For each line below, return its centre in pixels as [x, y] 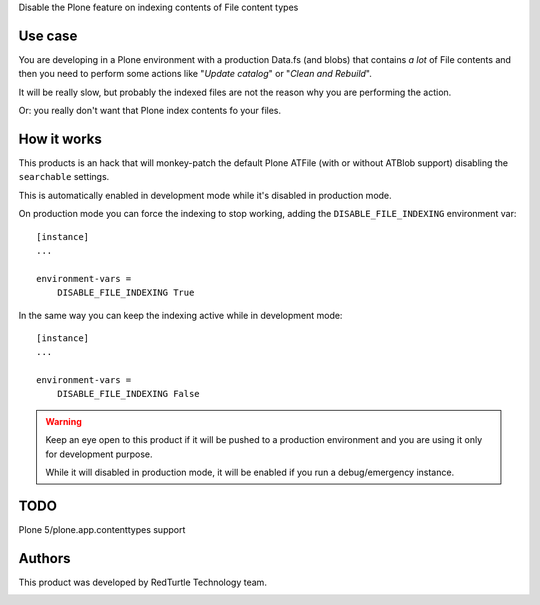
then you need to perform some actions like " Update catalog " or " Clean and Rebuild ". [195, 74]
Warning [63, 421]
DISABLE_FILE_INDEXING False [128, 394]
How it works [60, 138]
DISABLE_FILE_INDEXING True [125, 293]
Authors [44, 558]
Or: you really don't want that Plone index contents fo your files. [150, 111]
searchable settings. [64, 177]
